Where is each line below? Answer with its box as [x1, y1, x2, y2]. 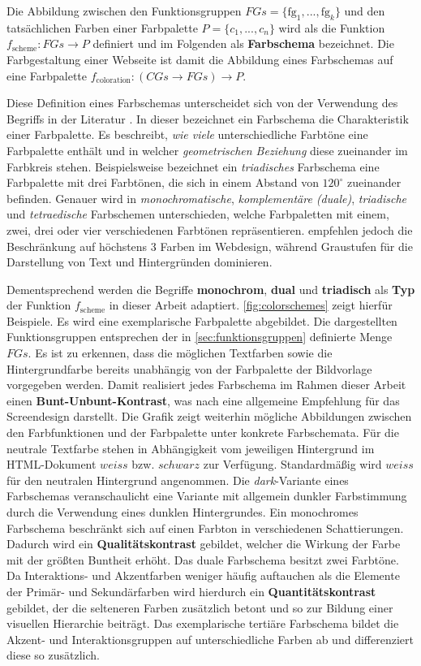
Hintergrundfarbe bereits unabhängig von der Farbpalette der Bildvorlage [6, 360, 372, 377]
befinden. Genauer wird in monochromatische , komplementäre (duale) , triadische [6, 189, 406, 206]
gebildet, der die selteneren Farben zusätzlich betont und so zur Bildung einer [6, 599, 393, 616]
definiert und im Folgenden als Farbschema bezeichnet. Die [92, 35, 394, 52]
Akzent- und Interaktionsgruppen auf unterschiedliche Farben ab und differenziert [6, 630, 414, 647]
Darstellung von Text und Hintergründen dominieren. [6, 253, 273, 270]
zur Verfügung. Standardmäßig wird [203, 456, 382, 473]
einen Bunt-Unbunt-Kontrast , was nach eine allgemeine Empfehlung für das [6, 391, 400, 409]
